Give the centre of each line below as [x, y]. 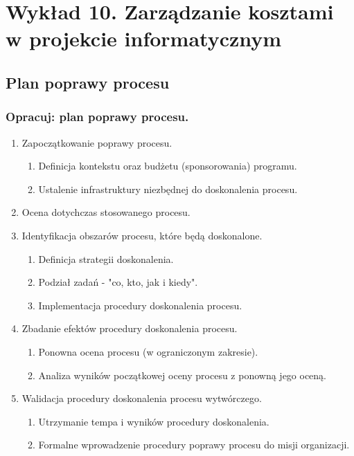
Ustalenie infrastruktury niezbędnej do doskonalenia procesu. [168, 189]
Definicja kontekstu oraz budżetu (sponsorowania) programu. [168, 166]
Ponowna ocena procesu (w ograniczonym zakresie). [148, 351]
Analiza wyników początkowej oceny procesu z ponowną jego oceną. [183, 375]
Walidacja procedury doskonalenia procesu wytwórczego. [142, 398]
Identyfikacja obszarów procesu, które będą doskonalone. [142, 235]
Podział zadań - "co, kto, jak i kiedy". [118, 282]
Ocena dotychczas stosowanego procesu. [106, 212]
